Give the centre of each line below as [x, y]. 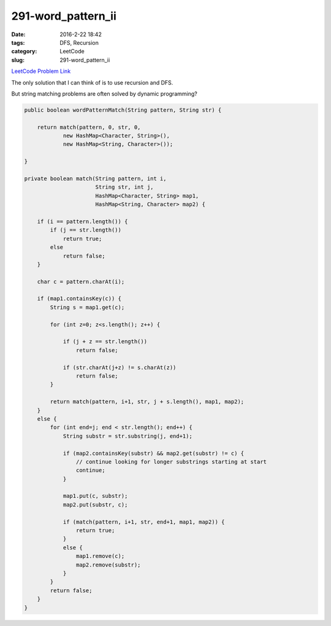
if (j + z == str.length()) [105, 342]
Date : [18, 34]
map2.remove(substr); [108, 565]
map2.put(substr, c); [95, 505]
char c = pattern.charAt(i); [81, 281]
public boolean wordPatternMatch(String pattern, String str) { [123, 110]
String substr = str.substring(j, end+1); [127, 436]
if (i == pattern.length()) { [82, 221]
